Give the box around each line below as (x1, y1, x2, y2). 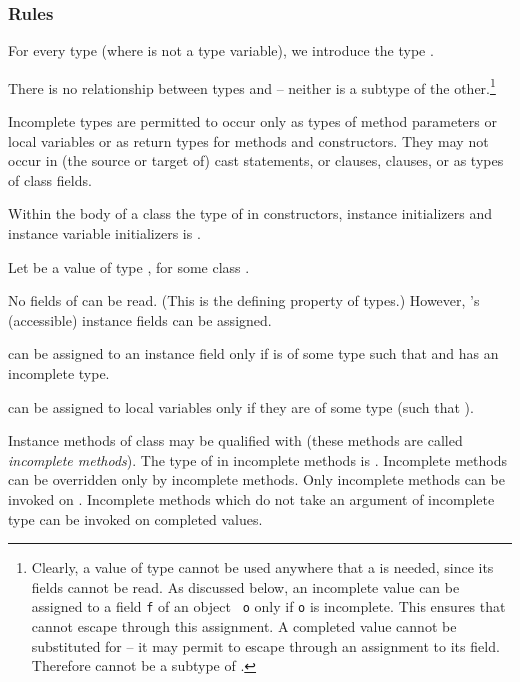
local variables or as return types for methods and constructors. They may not (8, 130, 489, 151)
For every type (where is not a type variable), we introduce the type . (8, 40, 434, 61)
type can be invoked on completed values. (8, 508, 263, 529)
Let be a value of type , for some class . (8, 256, 250, 277)
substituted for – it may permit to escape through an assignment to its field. (31, 635, 500, 656)
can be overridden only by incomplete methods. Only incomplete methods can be (8, 469, 505, 490)
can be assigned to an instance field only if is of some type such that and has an (8, 343, 499, 364)
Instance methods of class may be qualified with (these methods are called (8, 430, 463, 451)
